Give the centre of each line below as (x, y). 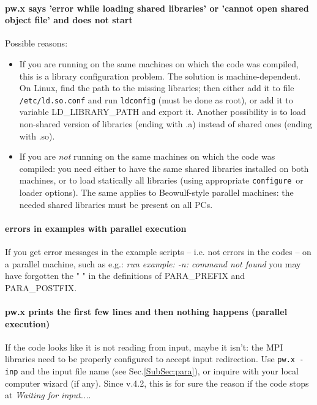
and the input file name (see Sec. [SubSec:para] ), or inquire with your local (160, 371)
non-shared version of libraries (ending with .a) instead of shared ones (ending (166, 124)
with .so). (37, 136)
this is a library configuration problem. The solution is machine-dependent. (160, 76)
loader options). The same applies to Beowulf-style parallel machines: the (156, 192)
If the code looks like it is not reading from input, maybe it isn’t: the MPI (144, 347)
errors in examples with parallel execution (96, 228)
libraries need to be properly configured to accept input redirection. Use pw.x (150, 359)
